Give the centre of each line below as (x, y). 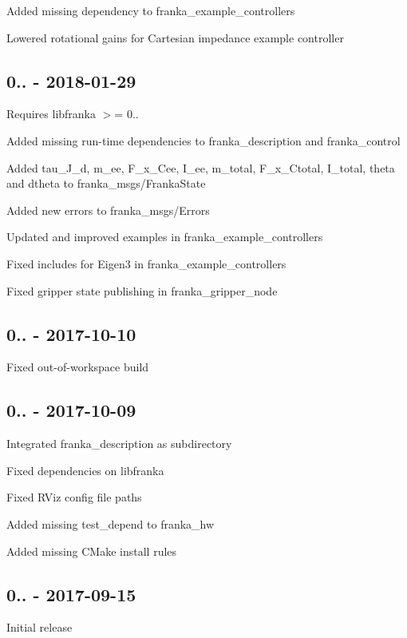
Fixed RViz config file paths (74, 497)
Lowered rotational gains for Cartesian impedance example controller (175, 37)
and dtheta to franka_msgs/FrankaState (106, 183)
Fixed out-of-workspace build (78, 367)
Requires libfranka (51, 114)
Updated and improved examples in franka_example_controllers (165, 237)
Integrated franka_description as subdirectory (119, 444)
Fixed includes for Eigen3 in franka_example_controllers (146, 263)
